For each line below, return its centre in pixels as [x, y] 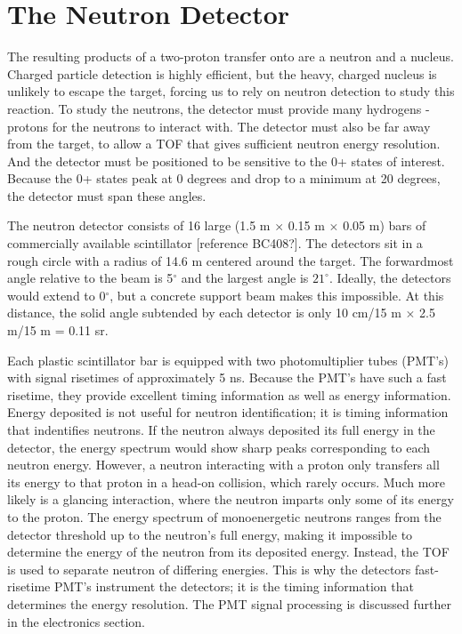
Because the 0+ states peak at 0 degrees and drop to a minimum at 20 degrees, [224, 178]
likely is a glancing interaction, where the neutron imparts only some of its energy [231, 499]
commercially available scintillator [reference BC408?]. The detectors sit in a [215, 243]
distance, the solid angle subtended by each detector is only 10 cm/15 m [204, 313]
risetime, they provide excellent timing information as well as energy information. [229, 394]
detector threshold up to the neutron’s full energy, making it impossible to [210, 534]
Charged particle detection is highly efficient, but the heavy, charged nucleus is [222, 73]
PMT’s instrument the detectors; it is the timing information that [234, 586]
